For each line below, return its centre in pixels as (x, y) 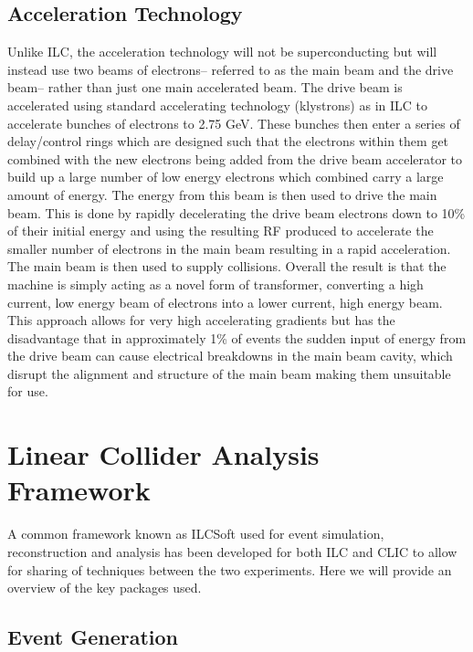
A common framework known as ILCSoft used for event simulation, (196, 534)
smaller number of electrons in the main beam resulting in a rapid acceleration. (229, 248)
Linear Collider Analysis (163, 454)
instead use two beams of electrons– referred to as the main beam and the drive (231, 69)
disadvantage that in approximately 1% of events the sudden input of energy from (237, 337)
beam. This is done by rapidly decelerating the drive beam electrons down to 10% (236, 212)
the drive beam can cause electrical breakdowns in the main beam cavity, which (230, 356)
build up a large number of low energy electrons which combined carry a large (226, 177)
